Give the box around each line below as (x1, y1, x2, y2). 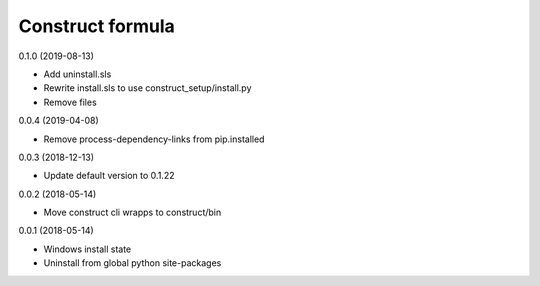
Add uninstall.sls (43, 68, 112, 80)
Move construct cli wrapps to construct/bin (43, 206, 222, 219)
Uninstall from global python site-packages (43, 257, 222, 269)
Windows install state (43, 243, 132, 255)
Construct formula (18, 15, 175, 37)
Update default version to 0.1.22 (43, 170, 175, 182)
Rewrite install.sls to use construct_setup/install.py (43, 82, 252, 94)
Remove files (43, 96, 97, 108)
